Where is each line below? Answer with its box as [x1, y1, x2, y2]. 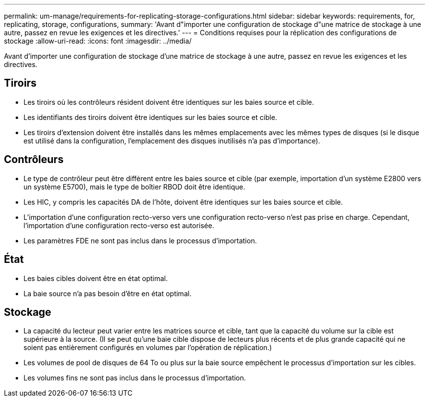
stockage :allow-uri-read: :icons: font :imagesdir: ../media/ [4, 37, 192, 45]
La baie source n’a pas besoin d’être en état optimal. [24, 289, 191, 298]
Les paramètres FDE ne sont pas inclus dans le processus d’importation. [24, 236, 257, 245]
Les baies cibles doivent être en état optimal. [24, 274, 168, 283]
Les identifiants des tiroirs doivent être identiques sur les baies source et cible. [24, 113, 277, 121]
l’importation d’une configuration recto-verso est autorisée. [24, 221, 214, 230]
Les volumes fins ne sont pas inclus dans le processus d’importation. [24, 374, 246, 382]
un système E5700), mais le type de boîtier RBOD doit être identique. [24, 182, 245, 191]
